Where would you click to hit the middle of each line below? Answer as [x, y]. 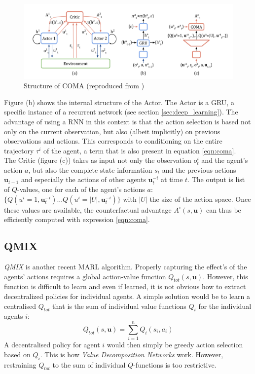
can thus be [223, 209]
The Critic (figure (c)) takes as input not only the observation [98, 160]
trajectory [19, 150]
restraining [20, 364]
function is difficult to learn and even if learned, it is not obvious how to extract [125, 286]
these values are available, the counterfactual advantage [88, 209]
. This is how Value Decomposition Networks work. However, [132, 354]
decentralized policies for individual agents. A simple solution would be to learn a [127, 296]
